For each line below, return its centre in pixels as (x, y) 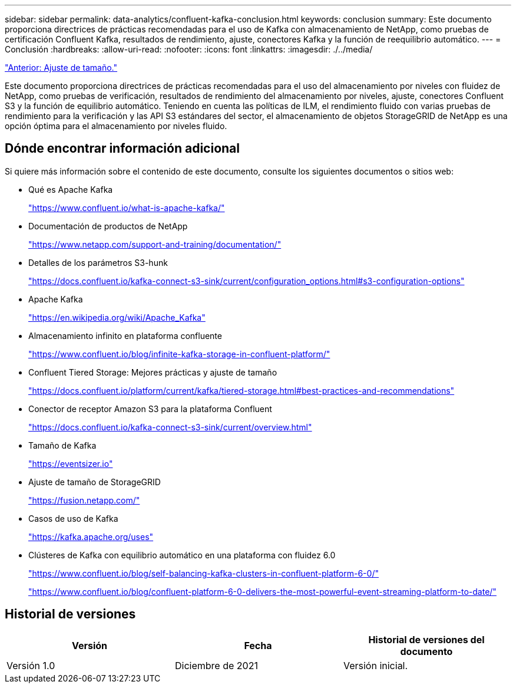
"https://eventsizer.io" (71, 463)
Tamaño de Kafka (62, 445)
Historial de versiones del (426, 639)
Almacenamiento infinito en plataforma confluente (125, 335)
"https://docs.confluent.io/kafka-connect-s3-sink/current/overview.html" (170, 427)
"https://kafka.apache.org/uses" (91, 536)
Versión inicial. (376, 665)
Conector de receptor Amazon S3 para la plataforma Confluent (150, 409)
